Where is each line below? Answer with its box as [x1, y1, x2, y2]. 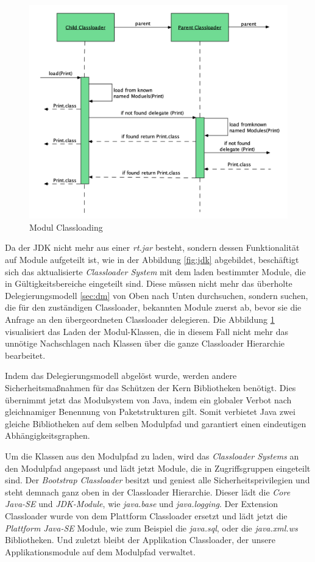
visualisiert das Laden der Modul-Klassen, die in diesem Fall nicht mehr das [5, 325, 288, 337]
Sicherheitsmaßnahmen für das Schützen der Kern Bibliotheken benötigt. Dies [5, 381, 296, 394]
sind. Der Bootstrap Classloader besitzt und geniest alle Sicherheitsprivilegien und [5, 474, 310, 486]
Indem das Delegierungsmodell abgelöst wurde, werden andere [5, 369, 237, 382]
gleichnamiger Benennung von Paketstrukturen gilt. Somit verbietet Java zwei [5, 405, 296, 418]
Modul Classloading [29, 220, 103, 233]
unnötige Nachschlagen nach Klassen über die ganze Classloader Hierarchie [5, 337, 285, 350]
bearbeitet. [5, 348, 46, 361]
